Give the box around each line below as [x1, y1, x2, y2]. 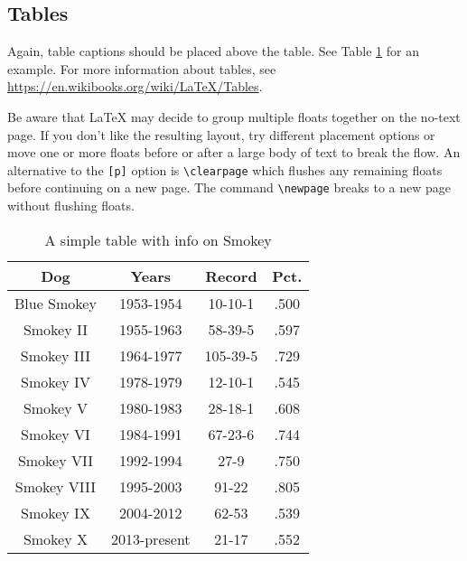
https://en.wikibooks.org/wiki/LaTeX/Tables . [7, 77, 263, 96]
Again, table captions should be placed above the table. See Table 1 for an [7, 42, 419, 61]
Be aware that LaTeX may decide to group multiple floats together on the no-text [7, 107, 461, 126]
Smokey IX [21, 501, 90, 523]
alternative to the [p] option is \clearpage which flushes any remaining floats [7, 160, 443, 179]
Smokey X [23, 528, 88, 549]
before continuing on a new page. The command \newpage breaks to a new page [7, 178, 452, 197]
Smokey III [20, 344, 91, 366]
